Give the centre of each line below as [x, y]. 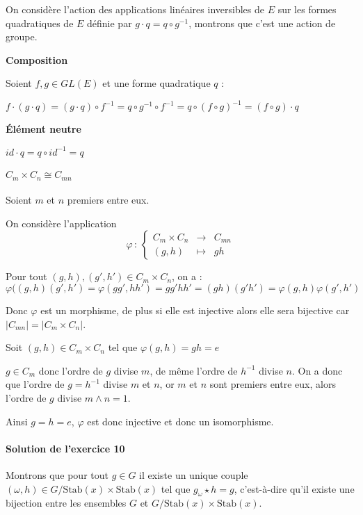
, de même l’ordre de [194, 370]
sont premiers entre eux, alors [273, 384]
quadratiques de [40, 23]
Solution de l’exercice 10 [65, 448]
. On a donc [317, 370]
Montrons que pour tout [57, 474]
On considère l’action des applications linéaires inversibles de [135, 9]
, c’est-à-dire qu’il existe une [294, 488]
